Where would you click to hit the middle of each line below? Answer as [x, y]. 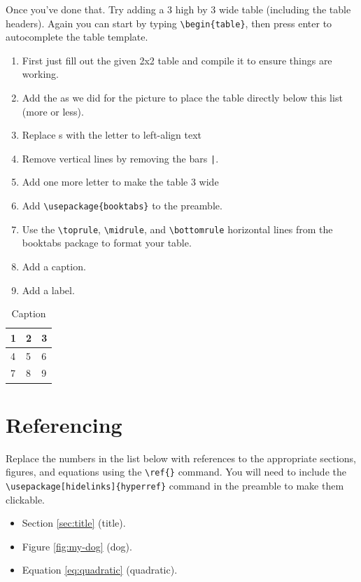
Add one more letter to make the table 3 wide [120, 182]
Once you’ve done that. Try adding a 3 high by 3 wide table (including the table [178, 9]
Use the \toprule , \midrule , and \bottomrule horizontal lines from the [177, 229]
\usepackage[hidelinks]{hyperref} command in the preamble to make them [175, 485]
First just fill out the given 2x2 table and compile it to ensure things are [177, 60]
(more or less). [53, 111]
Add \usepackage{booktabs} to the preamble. [122, 206]
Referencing [64, 424]
